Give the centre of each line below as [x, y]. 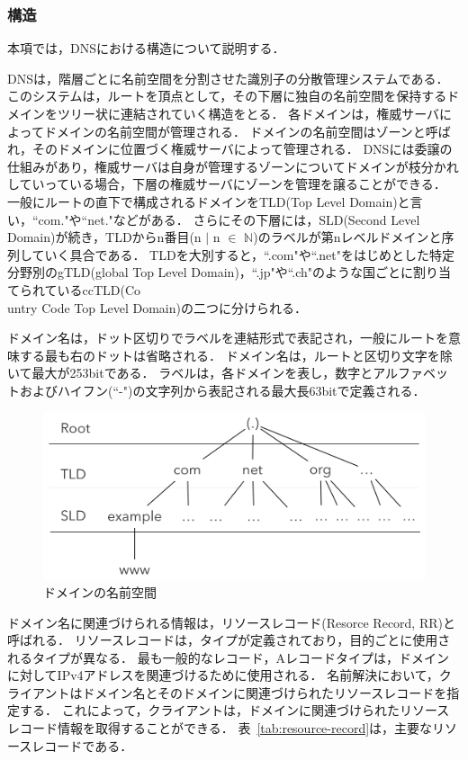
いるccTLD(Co [99, 289]
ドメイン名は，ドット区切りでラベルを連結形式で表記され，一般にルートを [228, 338]
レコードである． [82, 745]
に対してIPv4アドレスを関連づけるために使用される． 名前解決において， [223, 675]
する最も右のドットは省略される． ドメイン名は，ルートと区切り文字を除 [236, 355]
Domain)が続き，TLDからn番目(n [104, 237]
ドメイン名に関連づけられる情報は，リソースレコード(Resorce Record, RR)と [231, 622]
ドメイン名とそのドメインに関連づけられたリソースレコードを [265, 692]
